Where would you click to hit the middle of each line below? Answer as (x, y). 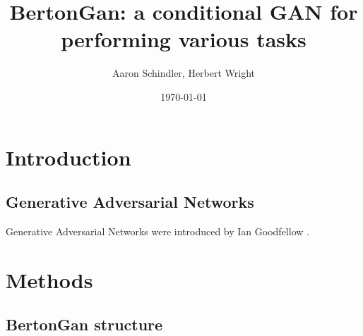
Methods (49, 279)
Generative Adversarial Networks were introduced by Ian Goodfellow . (157, 231)
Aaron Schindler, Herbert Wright (184, 73)
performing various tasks (184, 39)
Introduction (69, 157)
